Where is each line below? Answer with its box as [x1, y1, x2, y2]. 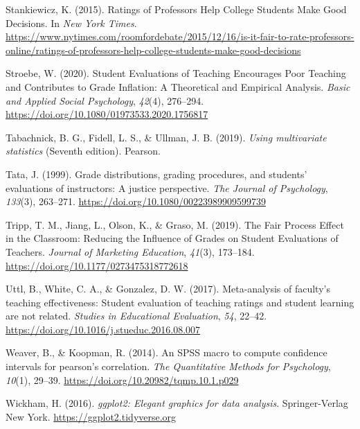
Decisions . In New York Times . [6, 15, 137, 30]
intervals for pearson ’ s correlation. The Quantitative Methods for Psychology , [6, 359, 331, 374]
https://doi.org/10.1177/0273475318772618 [6, 258, 188, 272]
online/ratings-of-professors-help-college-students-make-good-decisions [6, 42, 301, 57]
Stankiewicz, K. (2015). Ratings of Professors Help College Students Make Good [6, 2, 347, 16]
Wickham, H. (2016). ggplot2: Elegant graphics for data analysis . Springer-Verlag [6, 396, 348, 410]
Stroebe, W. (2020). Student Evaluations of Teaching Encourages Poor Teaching [6, 66, 346, 80]
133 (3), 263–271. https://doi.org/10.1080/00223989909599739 [6, 194, 266, 209]
